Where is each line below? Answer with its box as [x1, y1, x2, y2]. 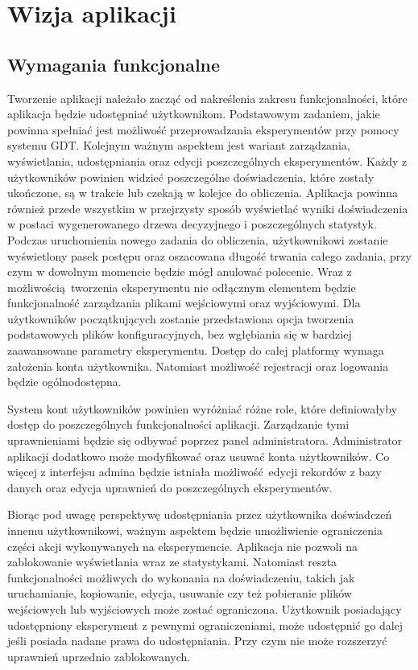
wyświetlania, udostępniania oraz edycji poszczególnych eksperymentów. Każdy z [7, 152, 408, 169]
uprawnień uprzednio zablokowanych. [7, 647, 191, 664]
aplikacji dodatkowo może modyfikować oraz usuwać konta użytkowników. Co [7, 447, 390, 464]
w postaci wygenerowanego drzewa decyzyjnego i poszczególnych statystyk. [7, 216, 377, 232]
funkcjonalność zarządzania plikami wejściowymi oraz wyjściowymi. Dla [7, 294, 361, 311]
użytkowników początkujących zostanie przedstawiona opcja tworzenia [7, 310, 354, 327]
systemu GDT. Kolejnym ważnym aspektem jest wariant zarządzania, [7, 137, 350, 154]
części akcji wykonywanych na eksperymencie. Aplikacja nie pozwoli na [7, 537, 358, 554]
